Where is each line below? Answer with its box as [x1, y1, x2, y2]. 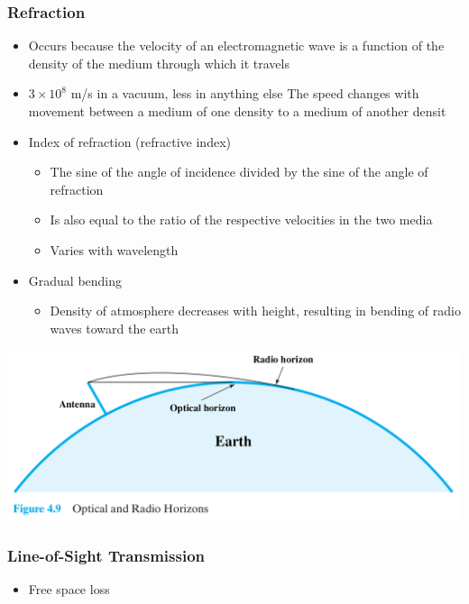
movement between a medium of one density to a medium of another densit [28, 102, 446, 120]
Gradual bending [28, 270, 123, 289]
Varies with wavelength [50, 240, 179, 259]
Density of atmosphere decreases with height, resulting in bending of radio [50, 301, 461, 320]
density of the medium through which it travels [28, 53, 290, 72]
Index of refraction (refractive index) [28, 132, 231, 151]
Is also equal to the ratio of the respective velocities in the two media [50, 210, 433, 229]
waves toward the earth [50, 318, 179, 337]
